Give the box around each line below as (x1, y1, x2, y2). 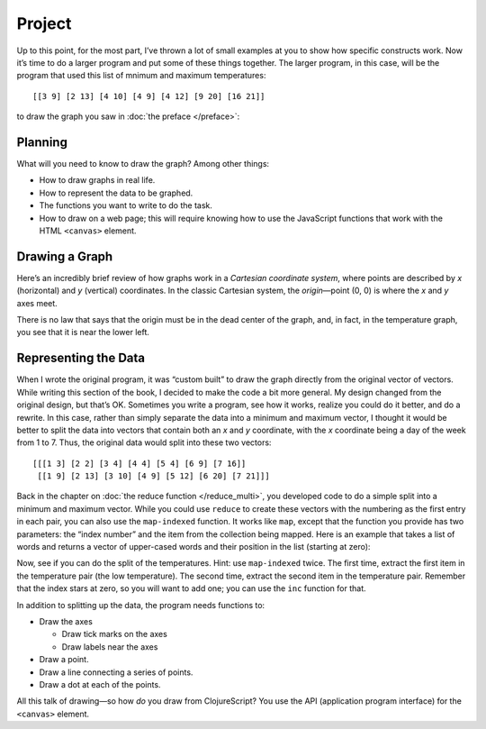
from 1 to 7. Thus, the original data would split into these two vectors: (16, 437, 272, 448)
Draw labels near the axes (61, 641, 158, 652)
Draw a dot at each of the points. (39, 679, 161, 689)
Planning (16, 134, 67, 150)
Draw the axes (39, 615, 94, 626)
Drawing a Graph (16, 249, 113, 264)
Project (16, 14, 72, 33)
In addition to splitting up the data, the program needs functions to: (16, 599, 265, 610)
